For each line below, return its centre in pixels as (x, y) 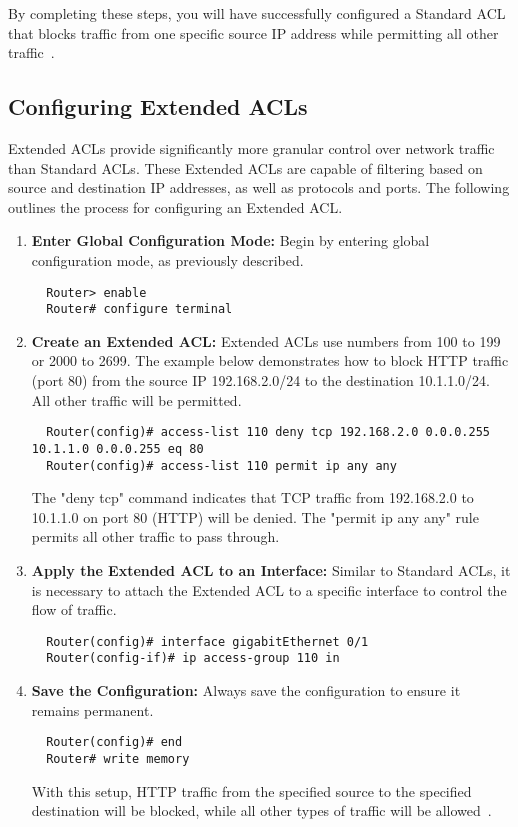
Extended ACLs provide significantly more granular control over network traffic (251, 147)
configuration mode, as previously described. (167, 259)
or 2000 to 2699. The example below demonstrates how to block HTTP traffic (270, 360)
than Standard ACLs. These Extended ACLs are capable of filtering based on (245, 167)
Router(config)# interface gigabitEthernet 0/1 (207, 641)
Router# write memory (118, 758)
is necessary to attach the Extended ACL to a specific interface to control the (269, 589)
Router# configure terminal (139, 309)
